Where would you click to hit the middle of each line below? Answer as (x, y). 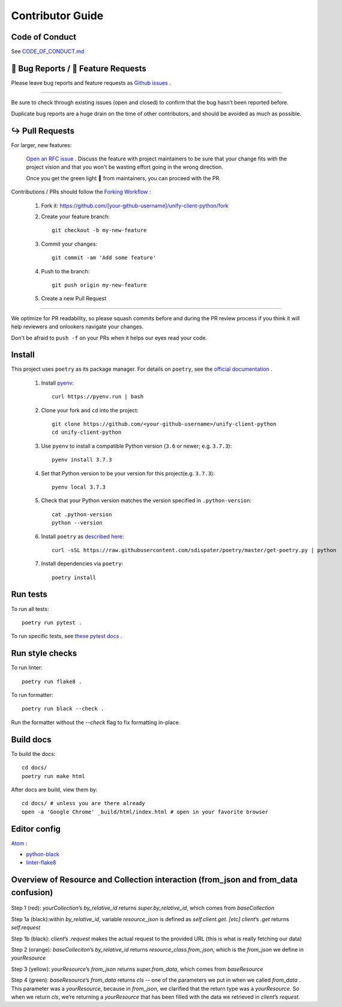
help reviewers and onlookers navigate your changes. (77, 327)
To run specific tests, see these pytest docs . (67, 636)
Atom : (19, 843)
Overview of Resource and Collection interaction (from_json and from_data (154, 880)
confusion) (32, 892)
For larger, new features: (41, 145)
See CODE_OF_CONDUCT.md (48, 52)
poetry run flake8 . (52, 681)
